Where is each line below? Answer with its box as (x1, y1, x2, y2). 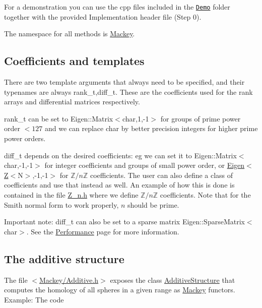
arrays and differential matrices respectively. (4, 96, 140, 107)
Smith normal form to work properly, (4, 199, 119, 210)
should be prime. (127, 199, 179, 210)
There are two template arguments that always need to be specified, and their (4, 77, 245, 87)
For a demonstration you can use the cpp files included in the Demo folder (4, 2, 230, 12)
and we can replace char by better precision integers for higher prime (44, 123, 258, 134)
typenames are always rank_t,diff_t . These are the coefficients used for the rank (4, 86, 253, 97)
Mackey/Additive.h (39, 274, 99, 285)
